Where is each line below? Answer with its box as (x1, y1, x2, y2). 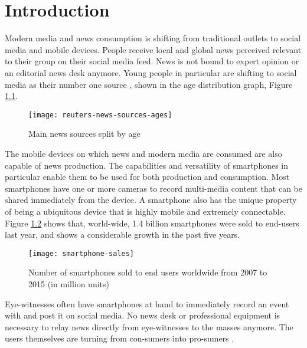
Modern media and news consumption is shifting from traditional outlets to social (5, 32, 301, 44)
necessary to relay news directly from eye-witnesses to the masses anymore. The (5, 320, 293, 333)
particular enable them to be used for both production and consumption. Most (5, 170, 290, 183)
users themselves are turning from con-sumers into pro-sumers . (5, 332, 234, 344)
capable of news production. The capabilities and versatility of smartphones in (5, 159, 289, 171)
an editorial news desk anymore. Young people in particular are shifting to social (5, 66, 297, 78)
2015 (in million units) (28, 277, 109, 290)
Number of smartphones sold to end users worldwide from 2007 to (28, 266, 267, 278)
